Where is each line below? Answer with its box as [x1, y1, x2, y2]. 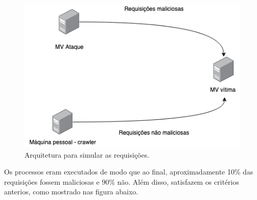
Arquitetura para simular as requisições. [24, 149, 150, 160]
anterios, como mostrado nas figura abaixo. [4, 186, 138, 197]
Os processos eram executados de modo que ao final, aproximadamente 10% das [4, 166, 253, 177]
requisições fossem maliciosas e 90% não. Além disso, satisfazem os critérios [4, 176, 239, 187]
